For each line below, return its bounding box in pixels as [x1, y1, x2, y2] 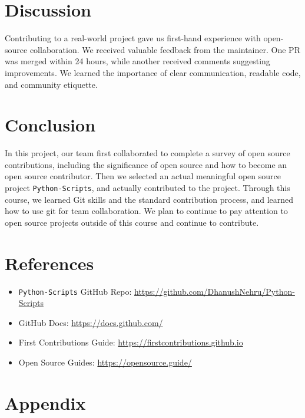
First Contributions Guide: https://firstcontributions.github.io [18, 336, 243, 348]
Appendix [5, 390, 86, 414]
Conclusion [5, 113, 96, 137]
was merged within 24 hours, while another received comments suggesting [5, 55, 270, 67]
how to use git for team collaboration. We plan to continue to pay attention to [5, 205, 288, 217]
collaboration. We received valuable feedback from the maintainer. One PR [29, 43, 300, 55]
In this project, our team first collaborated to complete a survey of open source [5, 147, 290, 159]
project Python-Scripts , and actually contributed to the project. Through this [5, 182, 290, 193]
